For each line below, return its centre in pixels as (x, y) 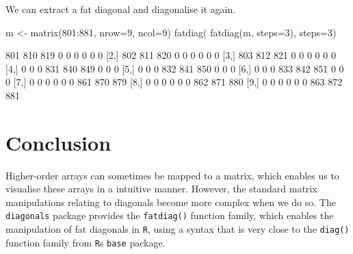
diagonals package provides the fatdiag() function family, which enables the (170, 215)
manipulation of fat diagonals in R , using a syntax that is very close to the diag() (178, 229)
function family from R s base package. (86, 242)
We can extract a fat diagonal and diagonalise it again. (121, 9)
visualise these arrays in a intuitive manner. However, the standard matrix (161, 189)
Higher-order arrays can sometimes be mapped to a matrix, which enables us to (172, 175)
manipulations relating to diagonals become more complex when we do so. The (171, 202)
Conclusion (58, 142)
